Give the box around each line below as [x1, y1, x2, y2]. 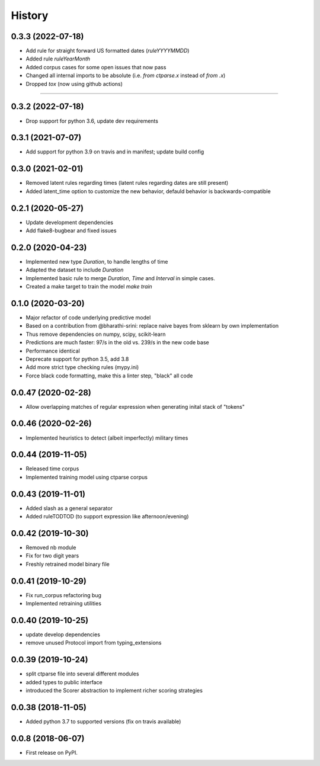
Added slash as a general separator [25, 504, 113, 512]
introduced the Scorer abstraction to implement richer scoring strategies [25, 687, 203, 694]
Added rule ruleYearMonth [25, 55, 91, 62]
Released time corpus [25, 465, 79, 472]
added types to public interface [25, 678, 103, 685]
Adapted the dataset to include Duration [25, 267, 124, 274]
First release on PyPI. [25, 749, 78, 756]
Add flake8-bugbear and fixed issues [25, 227, 117, 234]
